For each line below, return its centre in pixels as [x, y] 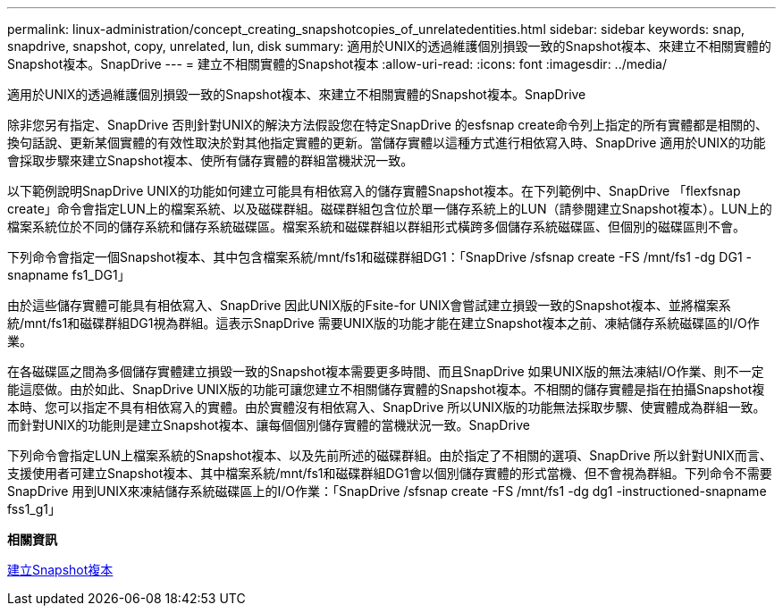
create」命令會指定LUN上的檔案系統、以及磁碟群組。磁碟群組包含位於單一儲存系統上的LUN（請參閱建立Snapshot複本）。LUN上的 [390, 209]
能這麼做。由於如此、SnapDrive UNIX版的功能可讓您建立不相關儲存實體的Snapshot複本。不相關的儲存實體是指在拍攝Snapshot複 [386, 389]
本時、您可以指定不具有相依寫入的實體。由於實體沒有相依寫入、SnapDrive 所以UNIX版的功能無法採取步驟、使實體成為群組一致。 [387, 407]
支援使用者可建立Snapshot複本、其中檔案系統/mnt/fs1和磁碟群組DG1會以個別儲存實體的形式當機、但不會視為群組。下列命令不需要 [390, 473]
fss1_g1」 [34, 509]
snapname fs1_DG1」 [69, 275]
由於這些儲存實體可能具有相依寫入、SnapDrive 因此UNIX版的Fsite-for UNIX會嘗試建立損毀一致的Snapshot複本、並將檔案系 [369, 305]
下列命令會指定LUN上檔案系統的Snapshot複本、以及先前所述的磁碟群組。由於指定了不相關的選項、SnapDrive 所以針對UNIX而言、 [390, 455]
